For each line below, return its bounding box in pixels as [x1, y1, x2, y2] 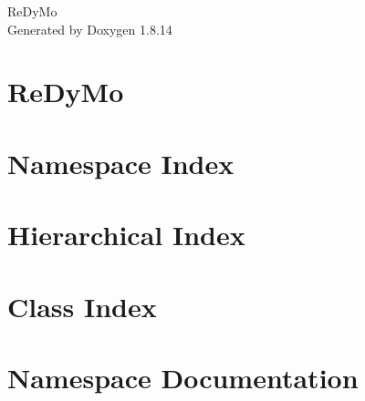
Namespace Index [7, 144, 235, 181]
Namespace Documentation [7, 358, 359, 396]
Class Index [7, 287, 157, 324]
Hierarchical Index [7, 216, 245, 253]
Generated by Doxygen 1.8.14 [7, 19, 172, 38]
